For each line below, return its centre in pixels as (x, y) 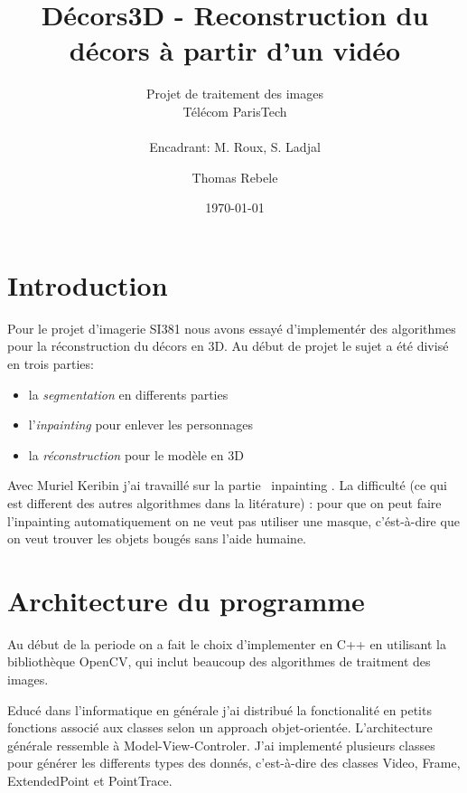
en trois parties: (51, 363)
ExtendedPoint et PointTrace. (90, 781)
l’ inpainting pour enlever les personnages (141, 425)
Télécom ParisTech (235, 111)
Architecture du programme (186, 600)
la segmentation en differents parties (128, 394)
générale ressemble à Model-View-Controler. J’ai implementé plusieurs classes (221, 745)
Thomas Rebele (235, 177)
